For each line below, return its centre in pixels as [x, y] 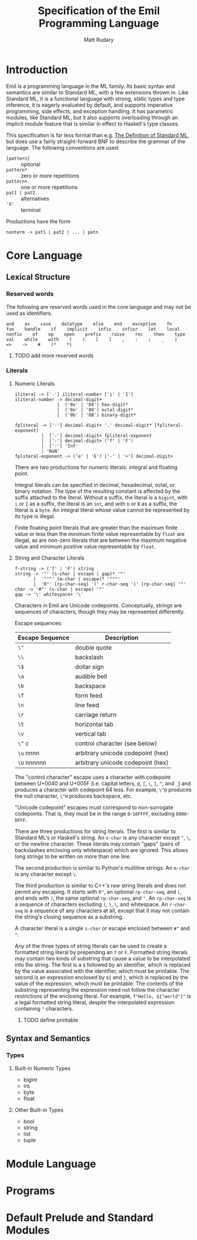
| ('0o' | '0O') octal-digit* [95, 410]
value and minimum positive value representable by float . [85, 546]
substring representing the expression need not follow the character [97, 989]
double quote [94, 647]
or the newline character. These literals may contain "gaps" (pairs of [97, 844]
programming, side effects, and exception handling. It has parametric [90, 111]
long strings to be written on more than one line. [73, 856]
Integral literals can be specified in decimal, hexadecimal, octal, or [95, 485]
